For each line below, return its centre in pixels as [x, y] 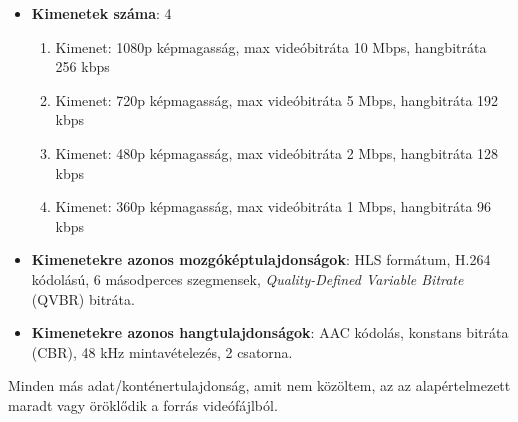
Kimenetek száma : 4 [101, 13]
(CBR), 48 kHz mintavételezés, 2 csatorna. [162, 351]
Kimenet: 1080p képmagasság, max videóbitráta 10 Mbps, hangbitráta [271, 46]
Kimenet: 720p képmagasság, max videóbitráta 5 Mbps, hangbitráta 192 [277, 99]
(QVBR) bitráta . [83, 298]
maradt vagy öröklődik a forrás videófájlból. [143, 404]
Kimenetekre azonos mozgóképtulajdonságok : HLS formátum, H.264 [261, 259]
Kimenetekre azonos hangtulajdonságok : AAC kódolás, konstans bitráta [270, 332]
